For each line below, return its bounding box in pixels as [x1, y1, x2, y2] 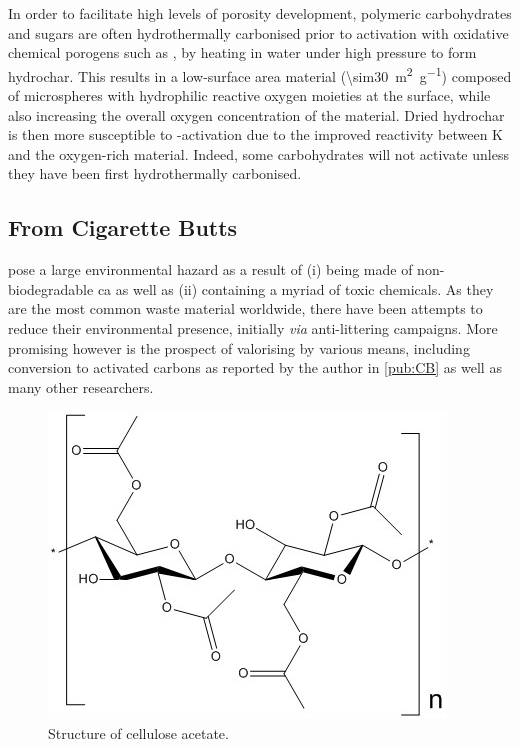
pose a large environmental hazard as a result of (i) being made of [8, 259, 413, 280]
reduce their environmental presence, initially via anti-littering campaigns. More [8, 317, 498, 338]
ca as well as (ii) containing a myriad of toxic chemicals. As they [97, 278, 494, 299]
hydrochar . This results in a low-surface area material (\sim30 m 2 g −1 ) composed [8, 62, 512, 86]
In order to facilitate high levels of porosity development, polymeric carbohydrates [8, 3, 512, 23]
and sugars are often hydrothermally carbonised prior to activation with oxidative [8, 22, 509, 43]
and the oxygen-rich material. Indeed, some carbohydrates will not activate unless [8, 143, 509, 164]
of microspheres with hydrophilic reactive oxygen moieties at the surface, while [8, 85, 491, 106]
